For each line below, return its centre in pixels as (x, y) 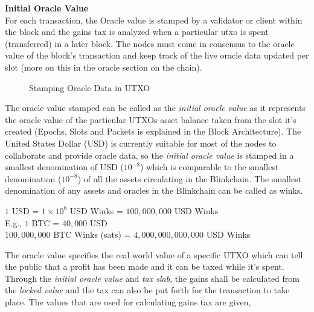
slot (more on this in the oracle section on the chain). (104, 67)
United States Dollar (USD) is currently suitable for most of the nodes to (141, 143)
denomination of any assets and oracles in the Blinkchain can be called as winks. (154, 190)
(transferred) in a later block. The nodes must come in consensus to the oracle (150, 43)
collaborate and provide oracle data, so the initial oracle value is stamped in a (149, 155)
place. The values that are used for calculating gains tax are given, (128, 302)
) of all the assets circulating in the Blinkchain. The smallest (190, 178)
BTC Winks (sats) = (92, 234)
